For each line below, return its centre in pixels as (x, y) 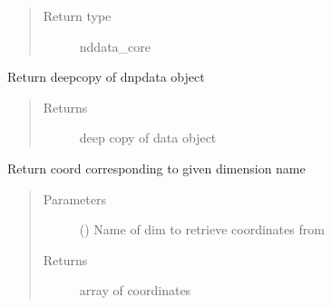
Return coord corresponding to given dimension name (156, 168)
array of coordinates (135, 290)
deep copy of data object (148, 138)
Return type (77, 15)
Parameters (74, 198)
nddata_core (115, 46)
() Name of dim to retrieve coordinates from (202, 229)
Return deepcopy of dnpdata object (106, 77)
